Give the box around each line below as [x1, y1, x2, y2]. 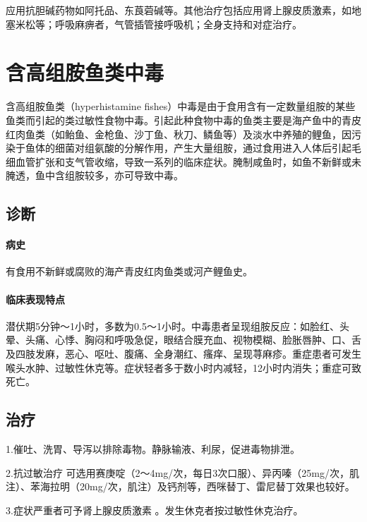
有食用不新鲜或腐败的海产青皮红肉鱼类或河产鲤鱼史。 [6, 264, 253, 279]
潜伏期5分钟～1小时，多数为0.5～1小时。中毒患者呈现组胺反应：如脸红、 [6, 318, 339, 333]
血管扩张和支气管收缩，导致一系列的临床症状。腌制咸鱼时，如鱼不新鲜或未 [15, 154, 361, 169]
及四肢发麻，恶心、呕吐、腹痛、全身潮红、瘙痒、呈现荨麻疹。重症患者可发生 [6, 346, 361, 361]
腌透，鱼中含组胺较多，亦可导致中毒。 [6, 168, 183, 183]
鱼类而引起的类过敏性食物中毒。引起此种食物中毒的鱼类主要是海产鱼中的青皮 [6, 112, 361, 127]
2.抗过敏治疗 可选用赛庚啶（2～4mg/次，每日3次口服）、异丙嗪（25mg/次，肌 [6, 465, 359, 480]
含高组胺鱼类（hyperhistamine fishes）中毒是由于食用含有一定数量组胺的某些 [6, 99, 356, 114]
